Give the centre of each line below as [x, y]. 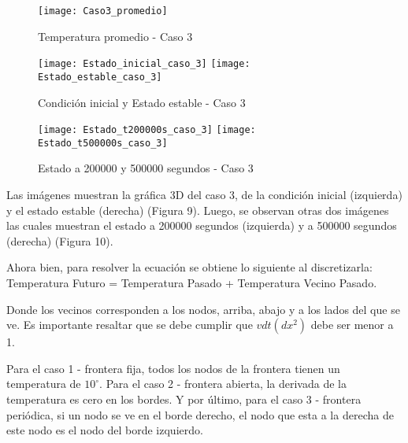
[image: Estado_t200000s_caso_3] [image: [147, 130]
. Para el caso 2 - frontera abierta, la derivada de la [223, 384]
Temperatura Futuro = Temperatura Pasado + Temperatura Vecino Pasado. [192, 283]
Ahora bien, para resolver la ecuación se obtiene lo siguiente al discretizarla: [189, 267]
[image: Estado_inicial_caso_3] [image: [144, 64]
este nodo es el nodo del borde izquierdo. [105, 430]
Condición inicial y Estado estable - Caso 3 [142, 102]
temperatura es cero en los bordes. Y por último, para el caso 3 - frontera [184, 399]
